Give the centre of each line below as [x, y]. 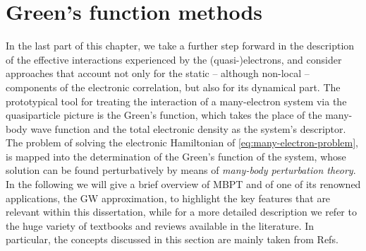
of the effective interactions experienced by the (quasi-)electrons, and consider [174, 59]
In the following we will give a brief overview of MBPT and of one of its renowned [183, 184]
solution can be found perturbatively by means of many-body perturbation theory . [181, 170]
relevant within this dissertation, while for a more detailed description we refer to [181, 212]
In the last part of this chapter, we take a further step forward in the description [180, 46]
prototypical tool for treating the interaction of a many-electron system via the [176, 101]
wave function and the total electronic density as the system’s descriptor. [188, 128]
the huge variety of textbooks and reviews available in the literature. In [160, 225]
